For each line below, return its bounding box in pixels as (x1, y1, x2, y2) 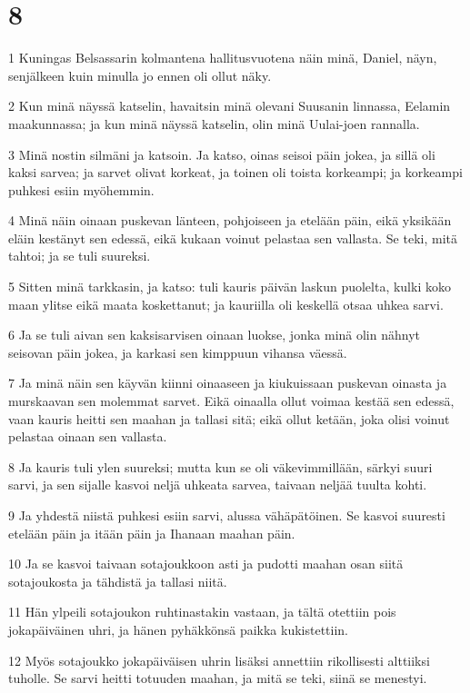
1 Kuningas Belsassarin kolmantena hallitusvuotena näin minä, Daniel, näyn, (8, 48, 437, 67)
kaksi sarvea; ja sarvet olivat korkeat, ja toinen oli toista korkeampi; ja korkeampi (8, 163, 463, 182)
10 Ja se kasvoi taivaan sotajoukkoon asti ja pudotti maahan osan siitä (8, 554, 404, 573)
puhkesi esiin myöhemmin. (8, 180, 155, 199)
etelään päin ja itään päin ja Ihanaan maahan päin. (8, 523, 295, 542)
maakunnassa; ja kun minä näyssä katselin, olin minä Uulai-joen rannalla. (8, 114, 420, 133)
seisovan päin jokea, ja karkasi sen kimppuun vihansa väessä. (8, 342, 347, 361)
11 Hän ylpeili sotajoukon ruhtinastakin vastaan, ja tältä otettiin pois (8, 602, 396, 621)
